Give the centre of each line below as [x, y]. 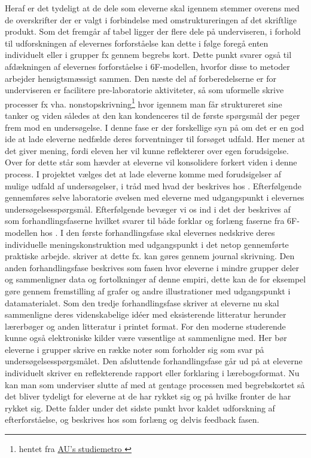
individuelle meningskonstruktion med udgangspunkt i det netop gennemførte [147, 244]
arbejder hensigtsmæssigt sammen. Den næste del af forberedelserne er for [141, 78]
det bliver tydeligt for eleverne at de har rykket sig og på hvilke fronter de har [148, 396]
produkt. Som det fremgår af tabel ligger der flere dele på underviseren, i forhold [153, 31]
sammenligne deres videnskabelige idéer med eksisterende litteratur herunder [146, 314]
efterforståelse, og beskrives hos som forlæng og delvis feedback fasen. [132, 419]
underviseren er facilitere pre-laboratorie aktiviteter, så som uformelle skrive [144, 90]
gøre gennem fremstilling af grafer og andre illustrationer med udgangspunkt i [148, 291]
